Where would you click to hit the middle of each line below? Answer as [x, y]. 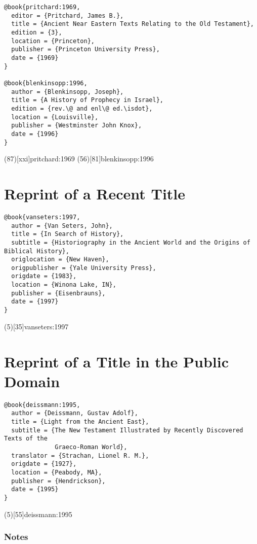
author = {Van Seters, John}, [62, 226]
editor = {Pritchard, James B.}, [68, 15]
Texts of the [26, 439]
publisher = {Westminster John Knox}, [77, 126]
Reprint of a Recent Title [95, 193]
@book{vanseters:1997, [42, 217]
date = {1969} [35, 58]
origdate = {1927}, [44, 464]
